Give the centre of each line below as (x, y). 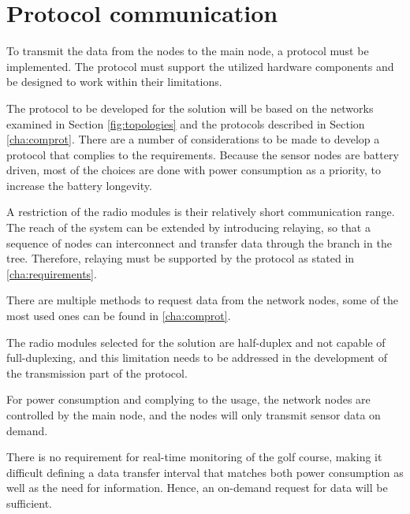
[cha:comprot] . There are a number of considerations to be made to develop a (193, 139)
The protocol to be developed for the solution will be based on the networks (190, 108)
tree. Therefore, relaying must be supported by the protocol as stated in (181, 258)
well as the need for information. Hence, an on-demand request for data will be (197, 488)
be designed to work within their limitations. (114, 82)
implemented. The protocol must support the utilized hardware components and (200, 66)
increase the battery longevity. (79, 185)
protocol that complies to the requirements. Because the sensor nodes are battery (203, 154)
